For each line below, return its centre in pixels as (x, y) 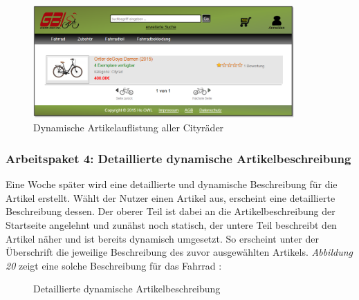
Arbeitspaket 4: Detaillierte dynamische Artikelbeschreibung (178, 158)
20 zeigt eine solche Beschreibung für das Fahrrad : (114, 265)
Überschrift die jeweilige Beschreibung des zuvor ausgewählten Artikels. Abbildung (179, 252)
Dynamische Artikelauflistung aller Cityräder (129, 128)
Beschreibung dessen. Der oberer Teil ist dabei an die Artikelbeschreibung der (171, 211)
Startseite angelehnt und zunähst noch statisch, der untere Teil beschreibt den (171, 224)
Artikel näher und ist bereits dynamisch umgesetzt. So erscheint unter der (162, 238)
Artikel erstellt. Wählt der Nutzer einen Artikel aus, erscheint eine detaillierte (171, 197)
